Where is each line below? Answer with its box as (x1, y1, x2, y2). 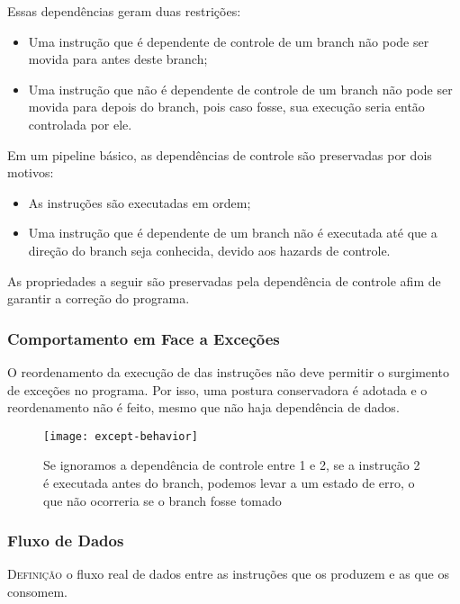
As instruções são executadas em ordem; (28, 193, 251, 212)
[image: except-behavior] (43, 429, 198, 443)
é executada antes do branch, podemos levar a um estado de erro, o (43, 473, 415, 491)
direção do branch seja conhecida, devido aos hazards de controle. (28, 240, 391, 259)
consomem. (7, 581, 68, 600)
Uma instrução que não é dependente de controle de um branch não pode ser (28, 79, 453, 98)
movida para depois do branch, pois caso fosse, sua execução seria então (28, 97, 425, 116)
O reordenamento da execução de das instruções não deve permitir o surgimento (7, 362, 449, 381)
